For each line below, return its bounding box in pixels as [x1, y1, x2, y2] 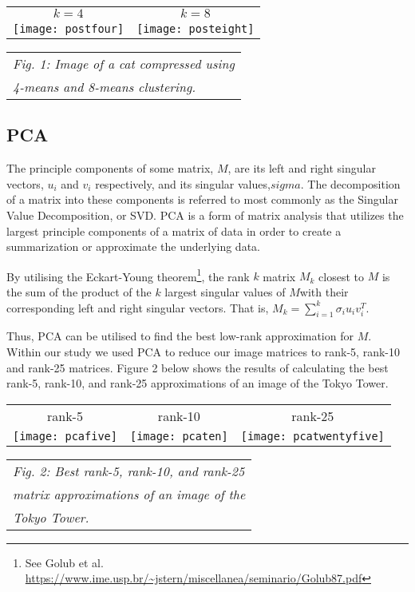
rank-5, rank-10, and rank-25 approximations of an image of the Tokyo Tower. [6, 375, 389, 391]
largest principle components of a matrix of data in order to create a [6, 222, 342, 239]
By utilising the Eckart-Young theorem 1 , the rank [6, 265, 250, 284]
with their [299, 284, 349, 300]
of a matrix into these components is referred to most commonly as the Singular [6, 191, 398, 208]
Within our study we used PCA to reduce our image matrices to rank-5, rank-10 [6, 344, 400, 360]
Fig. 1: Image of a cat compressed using [13, 54, 235, 73]
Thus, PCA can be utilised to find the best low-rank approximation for [6, 328, 354, 344]
